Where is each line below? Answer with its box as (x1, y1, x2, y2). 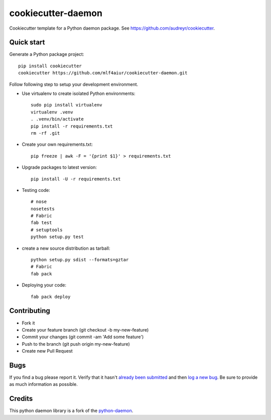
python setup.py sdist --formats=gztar (31, 257, 129, 263)
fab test (31, 220, 52, 226)
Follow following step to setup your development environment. (9, 81, 139, 87)
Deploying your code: (22, 282, 67, 288)
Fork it (22, 320, 35, 326)
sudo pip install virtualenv (31, 102, 102, 108)
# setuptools (31, 227, 63, 233)
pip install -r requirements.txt (31, 123, 113, 129)
